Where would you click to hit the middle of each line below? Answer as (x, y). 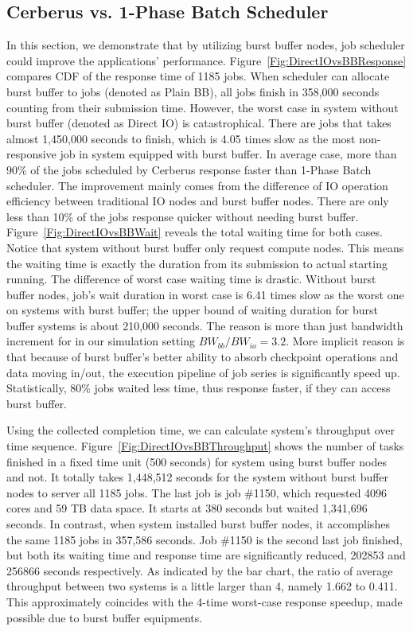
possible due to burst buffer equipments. (105, 617)
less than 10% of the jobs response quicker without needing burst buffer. (183, 216)
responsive (31, 154)
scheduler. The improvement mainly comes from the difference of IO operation (197, 185)
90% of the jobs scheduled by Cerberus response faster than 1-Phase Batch (189, 169)
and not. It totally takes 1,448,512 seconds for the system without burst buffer (198, 477)
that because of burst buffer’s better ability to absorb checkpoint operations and (203, 357)
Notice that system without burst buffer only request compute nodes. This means (205, 247)
